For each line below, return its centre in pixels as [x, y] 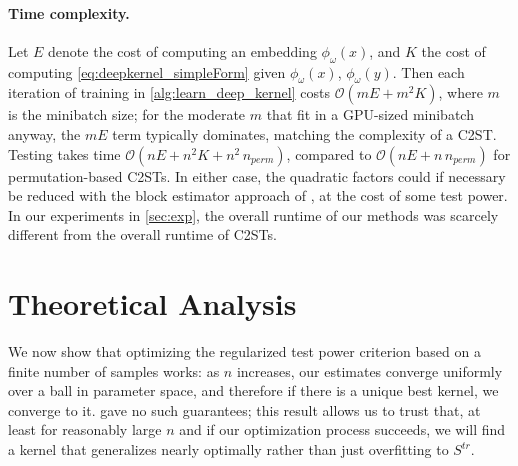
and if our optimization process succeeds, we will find [342, 429]
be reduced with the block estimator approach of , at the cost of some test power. [258, 195]
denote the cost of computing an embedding [182, 50]
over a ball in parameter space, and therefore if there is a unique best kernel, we [253, 390]
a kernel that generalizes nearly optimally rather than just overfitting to [228, 449]
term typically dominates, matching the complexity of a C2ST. [304, 133]
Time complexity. [69, 12]
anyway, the [44, 133]
